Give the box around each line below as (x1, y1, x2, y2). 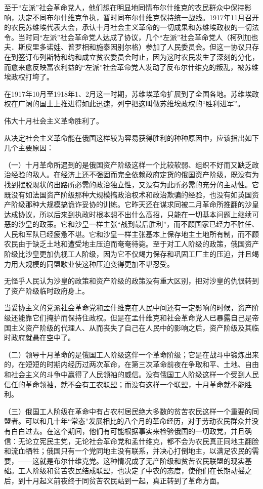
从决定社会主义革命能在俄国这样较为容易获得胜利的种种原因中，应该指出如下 (4, 132, 259, 143)
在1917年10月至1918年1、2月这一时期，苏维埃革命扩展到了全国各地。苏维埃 (4, 88, 252, 99)
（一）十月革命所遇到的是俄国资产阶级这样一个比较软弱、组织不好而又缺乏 (4, 159, 252, 170)
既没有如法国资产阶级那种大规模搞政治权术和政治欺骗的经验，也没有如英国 (4, 189, 252, 199)
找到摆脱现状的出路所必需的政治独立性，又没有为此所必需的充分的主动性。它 (4, 179, 259, 189)
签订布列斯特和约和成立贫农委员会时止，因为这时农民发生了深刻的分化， (18, 51, 259, 62)
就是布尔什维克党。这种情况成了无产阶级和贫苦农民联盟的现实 (39, 455, 245, 466)
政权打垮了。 (11, 71, 54, 82)
